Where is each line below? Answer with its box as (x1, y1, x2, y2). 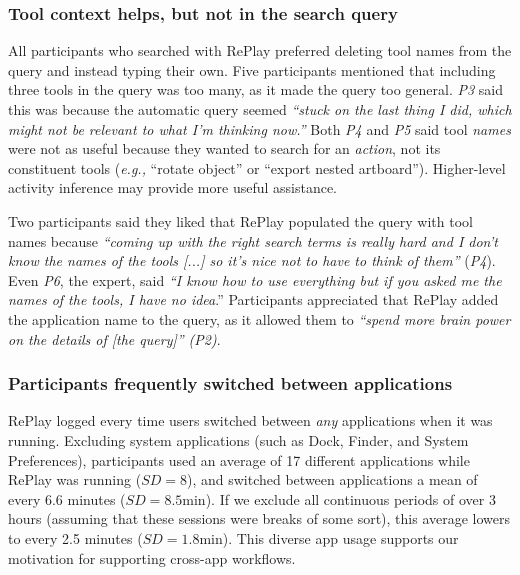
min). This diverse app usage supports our (199, 527, 459, 548)
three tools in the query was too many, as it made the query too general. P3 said (8, 79, 504, 100)
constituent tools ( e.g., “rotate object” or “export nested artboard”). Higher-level (8, 157, 506, 178)
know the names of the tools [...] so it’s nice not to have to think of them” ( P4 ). (8, 250, 496, 271)
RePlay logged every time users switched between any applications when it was (8, 410, 493, 431)
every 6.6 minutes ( (8, 488, 126, 509)
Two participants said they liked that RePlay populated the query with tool (8, 210, 473, 231)
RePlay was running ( (8, 469, 142, 490)
